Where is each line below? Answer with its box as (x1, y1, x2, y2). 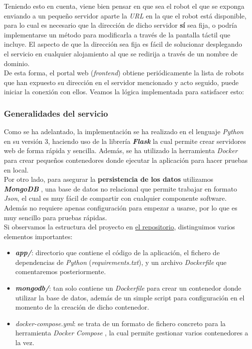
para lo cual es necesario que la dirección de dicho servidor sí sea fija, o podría (4, 20, 237, 30)
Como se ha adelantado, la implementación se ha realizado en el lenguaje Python (4, 126, 244, 137)
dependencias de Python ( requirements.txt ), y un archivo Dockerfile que (15, 257, 227, 267)
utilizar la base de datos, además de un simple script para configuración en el (15, 292, 245, 302)
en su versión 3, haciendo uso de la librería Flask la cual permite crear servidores (4, 136, 246, 146)
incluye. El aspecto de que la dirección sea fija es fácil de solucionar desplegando (4, 39, 242, 49)
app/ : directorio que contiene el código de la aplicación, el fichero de (15, 247, 220, 258)
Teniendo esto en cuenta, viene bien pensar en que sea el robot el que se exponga (4, 1, 245, 11)
